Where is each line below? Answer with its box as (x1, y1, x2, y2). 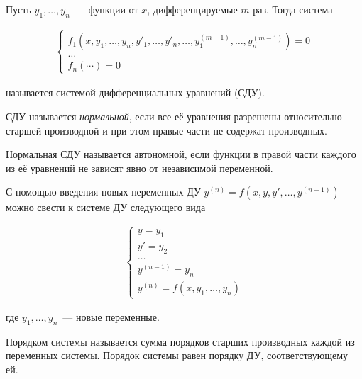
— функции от (75, 2, 138, 16)
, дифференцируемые (147, 2, 238, 16)
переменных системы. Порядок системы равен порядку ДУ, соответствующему (6, 348, 349, 363)
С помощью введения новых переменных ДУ (6, 184, 201, 199)
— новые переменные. (62, 310, 160, 324)
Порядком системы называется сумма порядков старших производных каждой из (6, 334, 355, 349)
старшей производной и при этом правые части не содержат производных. (6, 123, 327, 137)
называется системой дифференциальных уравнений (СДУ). (6, 85, 265, 100)
